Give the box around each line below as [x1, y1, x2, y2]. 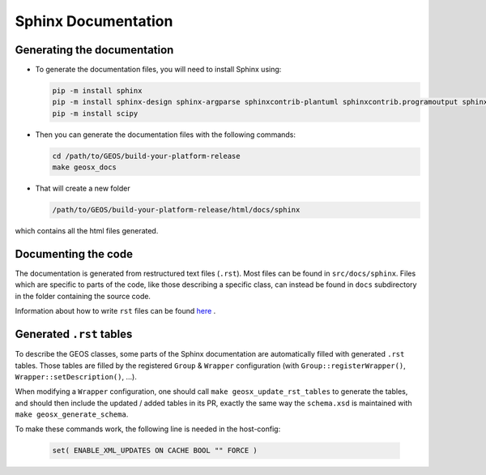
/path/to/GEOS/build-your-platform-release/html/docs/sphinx [52, 205, 301, 215]
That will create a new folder [35, 183, 130, 194]
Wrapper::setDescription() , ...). [15, 371, 137, 381]
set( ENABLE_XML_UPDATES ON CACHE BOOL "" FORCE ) [52, 446, 258, 456]
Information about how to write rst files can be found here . [15, 306, 216, 316]
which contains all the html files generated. [15, 226, 159, 236]
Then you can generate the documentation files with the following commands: [35, 130, 296, 139]
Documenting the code [15, 247, 134, 261]
